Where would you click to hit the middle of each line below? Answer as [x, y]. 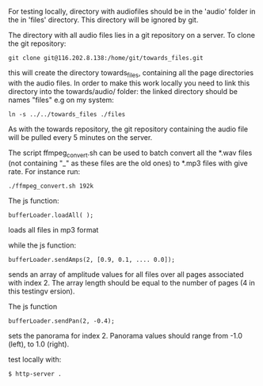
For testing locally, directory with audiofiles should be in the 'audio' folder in [132, 11]
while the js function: [42, 245]
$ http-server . [35, 374]
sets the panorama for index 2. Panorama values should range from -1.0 [126, 335]
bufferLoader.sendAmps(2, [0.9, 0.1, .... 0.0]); [92, 259]
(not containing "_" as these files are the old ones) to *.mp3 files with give [128, 163]
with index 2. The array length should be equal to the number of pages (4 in [132, 282]
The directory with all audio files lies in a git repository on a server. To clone [132, 35]
